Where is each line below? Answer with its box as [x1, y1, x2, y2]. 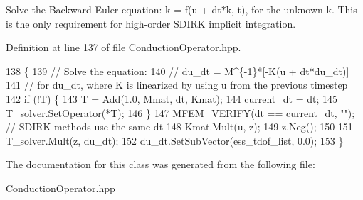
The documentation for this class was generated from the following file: [6, 157, 315, 172]
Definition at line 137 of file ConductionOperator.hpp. [6, 40, 241, 55]
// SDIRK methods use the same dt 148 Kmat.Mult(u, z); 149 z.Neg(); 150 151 [6, 119, 353, 134]
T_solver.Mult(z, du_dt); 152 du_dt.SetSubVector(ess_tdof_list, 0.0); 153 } [6, 133, 344, 148]
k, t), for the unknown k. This [226, 2, 357, 16]
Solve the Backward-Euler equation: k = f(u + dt [6, 2, 221, 16]
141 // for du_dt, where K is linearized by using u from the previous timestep [6, 77, 348, 92]
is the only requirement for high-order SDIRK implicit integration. [6, 16, 296, 30]
